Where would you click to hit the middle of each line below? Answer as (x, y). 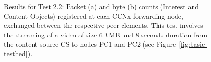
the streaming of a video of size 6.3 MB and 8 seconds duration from (106, 34)
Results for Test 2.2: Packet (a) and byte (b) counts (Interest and (101, 6)
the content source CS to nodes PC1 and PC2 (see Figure (90, 44)
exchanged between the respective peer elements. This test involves (104, 25)
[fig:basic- (193, 44)
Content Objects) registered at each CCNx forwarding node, (94, 16)
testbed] (16, 53)
